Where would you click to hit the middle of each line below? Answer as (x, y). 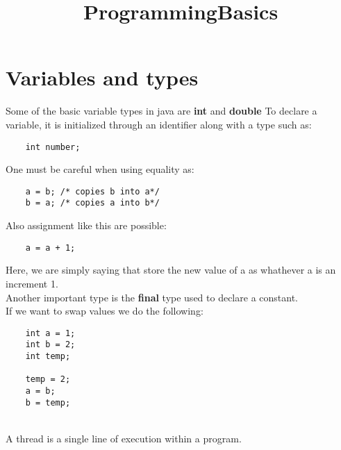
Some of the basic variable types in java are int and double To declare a (161, 111)
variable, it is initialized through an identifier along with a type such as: (159, 124)
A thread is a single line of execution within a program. (124, 438)
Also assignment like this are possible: (86, 225)
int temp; (48, 356)
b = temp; (48, 402)
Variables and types (102, 77)
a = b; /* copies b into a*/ (92, 191)
